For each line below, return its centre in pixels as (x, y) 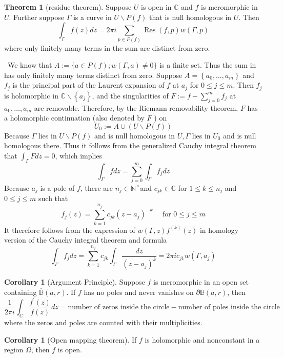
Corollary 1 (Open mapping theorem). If (70, 339)
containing (21, 292)
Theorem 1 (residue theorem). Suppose (68, 7)
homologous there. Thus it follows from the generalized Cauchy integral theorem (130, 145)
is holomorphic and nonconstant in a (202, 339)
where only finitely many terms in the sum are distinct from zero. (107, 47)
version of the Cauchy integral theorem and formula (86, 240)
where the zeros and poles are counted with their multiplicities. (103, 322)
